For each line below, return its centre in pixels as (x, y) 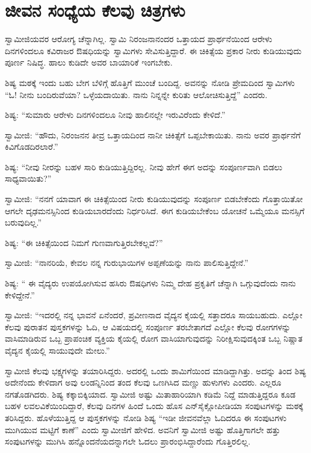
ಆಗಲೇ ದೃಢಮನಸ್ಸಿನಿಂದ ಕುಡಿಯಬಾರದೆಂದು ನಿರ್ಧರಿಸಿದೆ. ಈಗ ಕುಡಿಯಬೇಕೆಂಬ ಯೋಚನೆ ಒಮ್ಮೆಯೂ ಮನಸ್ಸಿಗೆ (155, 210)
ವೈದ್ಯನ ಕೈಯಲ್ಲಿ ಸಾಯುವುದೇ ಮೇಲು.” (57, 350)
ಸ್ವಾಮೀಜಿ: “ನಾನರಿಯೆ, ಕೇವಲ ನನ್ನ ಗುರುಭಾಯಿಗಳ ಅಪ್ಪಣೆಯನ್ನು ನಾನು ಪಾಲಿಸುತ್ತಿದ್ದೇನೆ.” (127, 263)
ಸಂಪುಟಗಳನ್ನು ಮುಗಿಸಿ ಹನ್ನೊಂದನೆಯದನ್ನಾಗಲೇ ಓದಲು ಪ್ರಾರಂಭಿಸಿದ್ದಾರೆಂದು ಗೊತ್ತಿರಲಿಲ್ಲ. (128, 441)
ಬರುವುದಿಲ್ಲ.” (23, 222)
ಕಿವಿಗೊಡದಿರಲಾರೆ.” (32, 146)
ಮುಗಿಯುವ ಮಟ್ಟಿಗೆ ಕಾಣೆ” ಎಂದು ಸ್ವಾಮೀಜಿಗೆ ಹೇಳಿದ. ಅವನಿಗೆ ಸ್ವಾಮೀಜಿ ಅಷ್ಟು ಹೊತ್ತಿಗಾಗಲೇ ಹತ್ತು (143, 429)
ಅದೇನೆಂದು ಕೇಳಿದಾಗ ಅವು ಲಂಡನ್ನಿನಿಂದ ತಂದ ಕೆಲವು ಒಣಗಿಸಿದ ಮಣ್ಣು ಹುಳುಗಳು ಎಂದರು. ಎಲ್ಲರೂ (143, 382)
